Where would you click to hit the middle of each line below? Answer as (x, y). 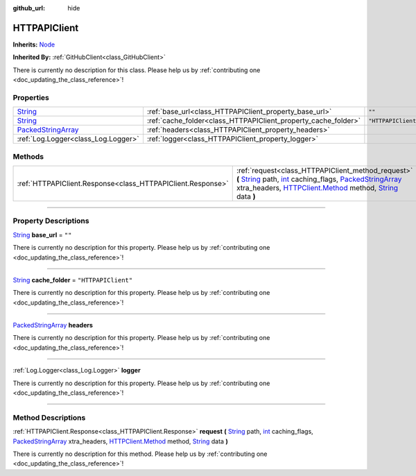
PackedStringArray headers (53, 325)
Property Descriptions (51, 221)
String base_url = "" (42, 235)
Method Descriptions (49, 418)
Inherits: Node (34, 44)
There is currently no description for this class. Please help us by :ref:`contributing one (137, 70)
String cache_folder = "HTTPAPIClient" (73, 280)
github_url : (29, 8)
